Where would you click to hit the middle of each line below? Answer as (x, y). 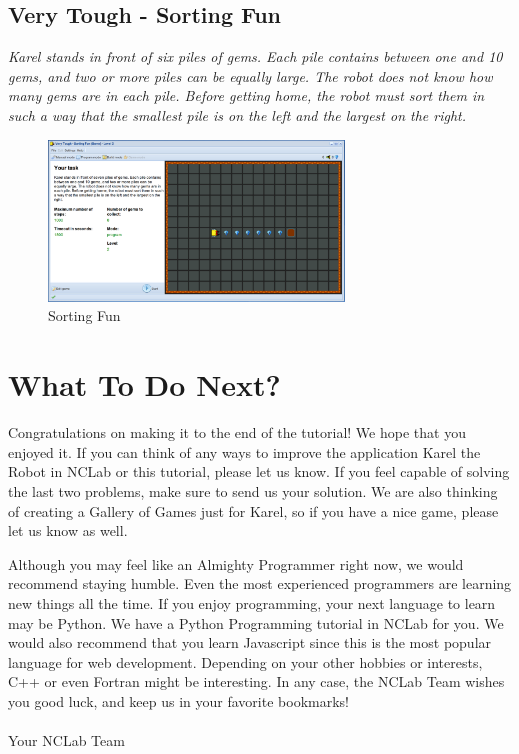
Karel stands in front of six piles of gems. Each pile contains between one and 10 (255, 56)
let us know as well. (68, 530)
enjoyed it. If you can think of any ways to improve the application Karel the (244, 451)
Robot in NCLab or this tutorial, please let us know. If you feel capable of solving (259, 471)
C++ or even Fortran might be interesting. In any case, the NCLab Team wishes (256, 681)
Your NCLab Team (66, 740)
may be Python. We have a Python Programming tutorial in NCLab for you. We (256, 622)
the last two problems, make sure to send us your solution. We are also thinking (253, 490)
